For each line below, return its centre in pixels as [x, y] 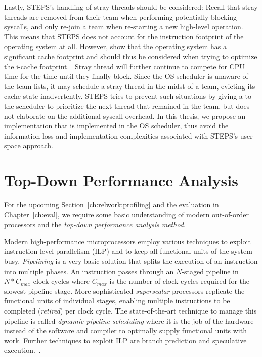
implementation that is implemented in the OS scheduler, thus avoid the [116, 126]
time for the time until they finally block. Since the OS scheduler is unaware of [126, 76]
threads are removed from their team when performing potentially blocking [121, 16]
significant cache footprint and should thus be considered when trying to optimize [131, 56]
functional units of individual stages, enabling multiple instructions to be [117, 301]
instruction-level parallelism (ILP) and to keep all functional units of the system [128, 251]
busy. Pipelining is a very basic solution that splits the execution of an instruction [131, 261]
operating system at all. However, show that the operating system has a [115, 46]
